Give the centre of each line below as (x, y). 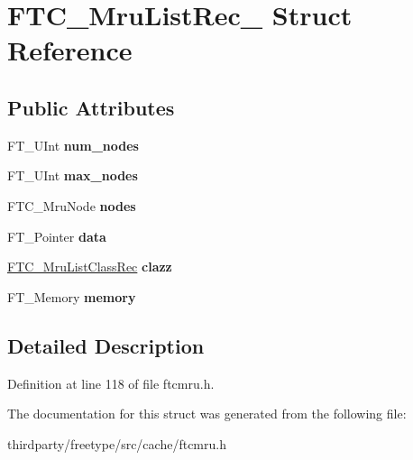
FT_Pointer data (57, 236)
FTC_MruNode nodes (72, 205)
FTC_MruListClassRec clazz (90, 267)
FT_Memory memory (72, 296)
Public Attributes (91, 107)
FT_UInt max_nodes (73, 175)
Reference (70, 50)
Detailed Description (106, 345)
